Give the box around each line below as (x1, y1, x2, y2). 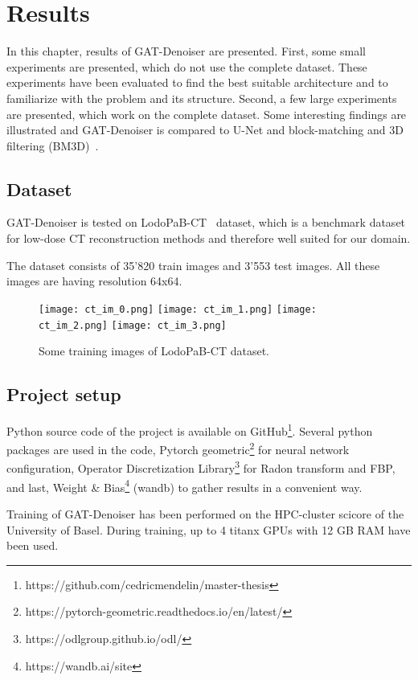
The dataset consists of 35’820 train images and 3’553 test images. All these (6, 256, 380, 273)
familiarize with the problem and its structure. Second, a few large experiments (6, 89, 397, 106)
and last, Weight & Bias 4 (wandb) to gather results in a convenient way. (6, 476, 363, 495)
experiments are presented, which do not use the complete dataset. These (6, 58, 367, 75)
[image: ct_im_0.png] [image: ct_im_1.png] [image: (39, 303, 317, 315)
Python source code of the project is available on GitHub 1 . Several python (6, 420, 373, 439)
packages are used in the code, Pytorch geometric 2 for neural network (6, 439, 350, 457)
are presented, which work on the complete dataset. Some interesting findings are (6, 105, 407, 122)
